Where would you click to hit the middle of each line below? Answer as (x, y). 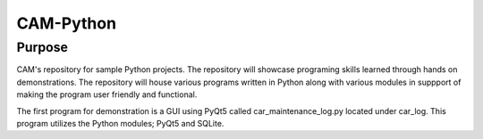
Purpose (42, 47)
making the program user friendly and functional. (107, 94)
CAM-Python (66, 23)
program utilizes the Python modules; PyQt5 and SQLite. (120, 123)
